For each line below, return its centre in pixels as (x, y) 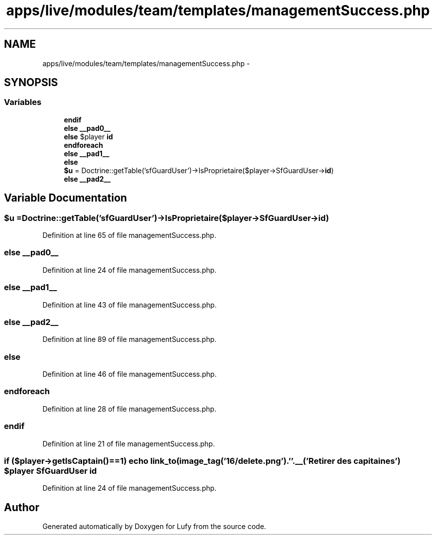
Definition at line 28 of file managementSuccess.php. (129, 409)
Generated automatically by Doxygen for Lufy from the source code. (154, 527)
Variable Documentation (66, 198)
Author (22, 507)
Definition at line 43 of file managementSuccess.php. (130, 305)
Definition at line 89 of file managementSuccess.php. (129, 339)
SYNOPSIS (31, 83)
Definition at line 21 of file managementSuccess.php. (129, 443)
